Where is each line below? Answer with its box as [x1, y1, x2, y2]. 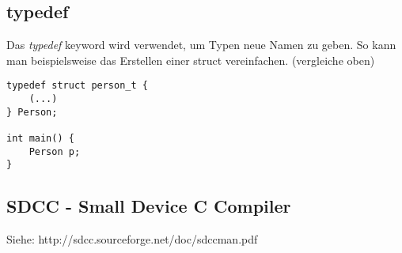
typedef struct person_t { [6, 80, 148, 92]
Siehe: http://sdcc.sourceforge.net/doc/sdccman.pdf [6, 231, 258, 247]
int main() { [6, 133, 74, 145]
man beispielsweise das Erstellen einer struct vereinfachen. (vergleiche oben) [6, 51, 375, 68]
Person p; [28, 145, 81, 157]
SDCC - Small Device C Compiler [6, 194, 291, 218]
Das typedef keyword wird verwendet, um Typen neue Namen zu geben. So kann [6, 36, 396, 53]
